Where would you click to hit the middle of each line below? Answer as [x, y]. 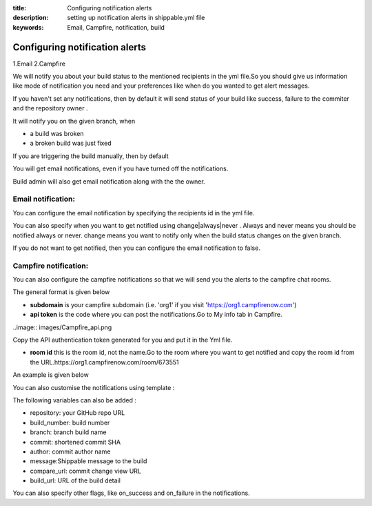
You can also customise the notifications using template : [94, 387]
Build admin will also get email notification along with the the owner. [109, 181]
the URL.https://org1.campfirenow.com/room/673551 [104, 362]
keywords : [28, 27]
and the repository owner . [50, 108]
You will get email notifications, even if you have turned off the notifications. [121, 168]
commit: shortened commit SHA [75, 442]
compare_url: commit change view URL [85, 471]
